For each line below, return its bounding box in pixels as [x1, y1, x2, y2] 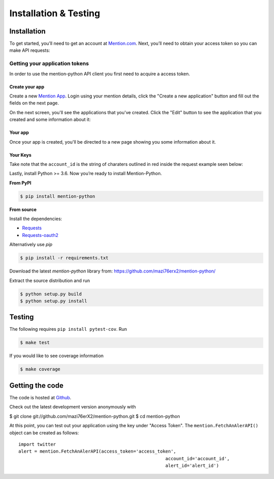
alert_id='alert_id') [165, 463, 219, 469]
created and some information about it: [9, 117, 91, 123]
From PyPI [9, 180, 31, 186]
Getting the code [9, 381, 63, 390]
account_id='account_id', [165, 456, 230, 461]
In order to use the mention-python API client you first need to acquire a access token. [9, 71, 190, 77]
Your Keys [9, 152, 31, 158]
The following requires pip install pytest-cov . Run [9, 326, 127, 332]
